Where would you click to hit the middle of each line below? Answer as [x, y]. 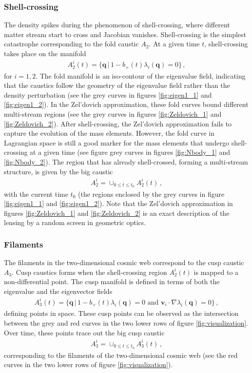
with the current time [36, 194]
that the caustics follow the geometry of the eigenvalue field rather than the [117, 85]
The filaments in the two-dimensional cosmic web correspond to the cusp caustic [124, 262]
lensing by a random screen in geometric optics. [75, 222]
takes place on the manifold [45, 53]
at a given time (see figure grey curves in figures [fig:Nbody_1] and [130, 152]
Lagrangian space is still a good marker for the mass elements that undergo [117, 142]
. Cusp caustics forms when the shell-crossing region [89, 272]
